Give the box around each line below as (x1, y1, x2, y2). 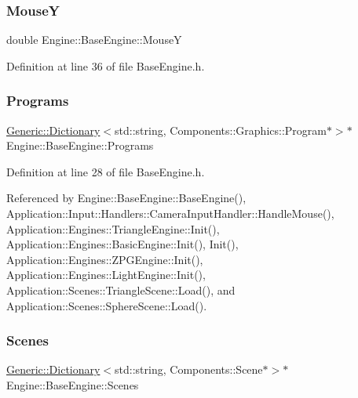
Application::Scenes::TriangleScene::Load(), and (6, 281, 236, 298)
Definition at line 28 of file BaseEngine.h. (6, 163, 205, 179)
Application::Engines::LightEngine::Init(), (6, 266, 206, 283)
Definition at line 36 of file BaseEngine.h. (6, 57, 205, 74)
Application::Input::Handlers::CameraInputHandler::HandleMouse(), (6, 205, 334, 221)
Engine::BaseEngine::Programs (6, 137, 154, 154)
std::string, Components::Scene (115, 361, 263, 378)
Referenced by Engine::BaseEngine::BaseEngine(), (6, 190, 247, 206)
